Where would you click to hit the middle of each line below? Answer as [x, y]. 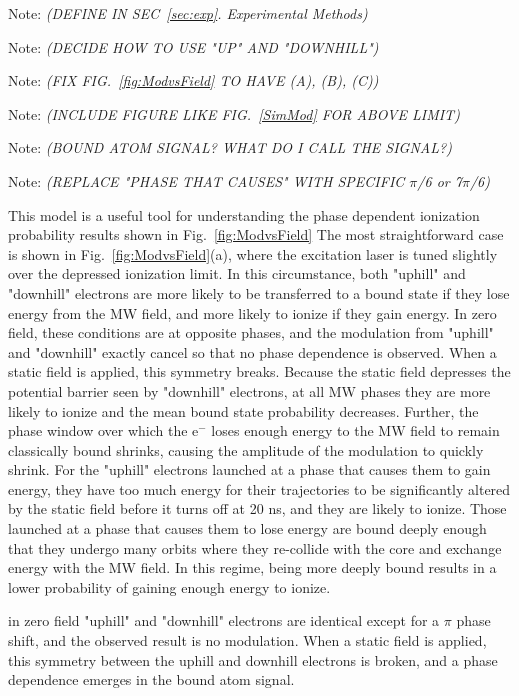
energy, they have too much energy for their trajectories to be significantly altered [259, 488]
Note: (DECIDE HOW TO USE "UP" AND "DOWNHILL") [193, 46]
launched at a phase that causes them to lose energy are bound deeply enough [247, 528]
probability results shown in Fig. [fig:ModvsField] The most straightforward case [256, 234]
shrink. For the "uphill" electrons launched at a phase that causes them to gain [249, 469]
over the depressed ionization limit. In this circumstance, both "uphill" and [237, 273]
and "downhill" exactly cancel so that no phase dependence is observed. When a [252, 351]
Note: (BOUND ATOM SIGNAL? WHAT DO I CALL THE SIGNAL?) [230, 147]
